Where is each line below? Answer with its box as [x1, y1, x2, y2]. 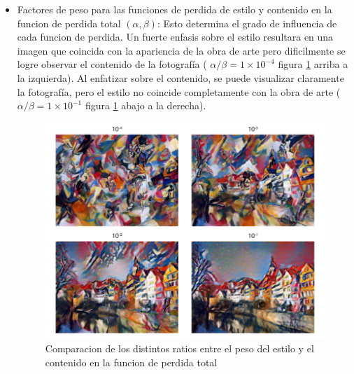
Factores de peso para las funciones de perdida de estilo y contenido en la [17, 2, 332, 16]
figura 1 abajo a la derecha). [85, 98, 206, 113]
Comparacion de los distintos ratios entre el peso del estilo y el [45, 341, 314, 356]
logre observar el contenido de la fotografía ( [17, 57, 207, 71]
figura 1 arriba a [278, 57, 348, 71]
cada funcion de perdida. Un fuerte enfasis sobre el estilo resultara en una [17, 29, 334, 44]
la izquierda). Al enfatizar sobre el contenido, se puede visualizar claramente [17, 70, 344, 85]
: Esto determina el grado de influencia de [157, 15, 337, 30]
